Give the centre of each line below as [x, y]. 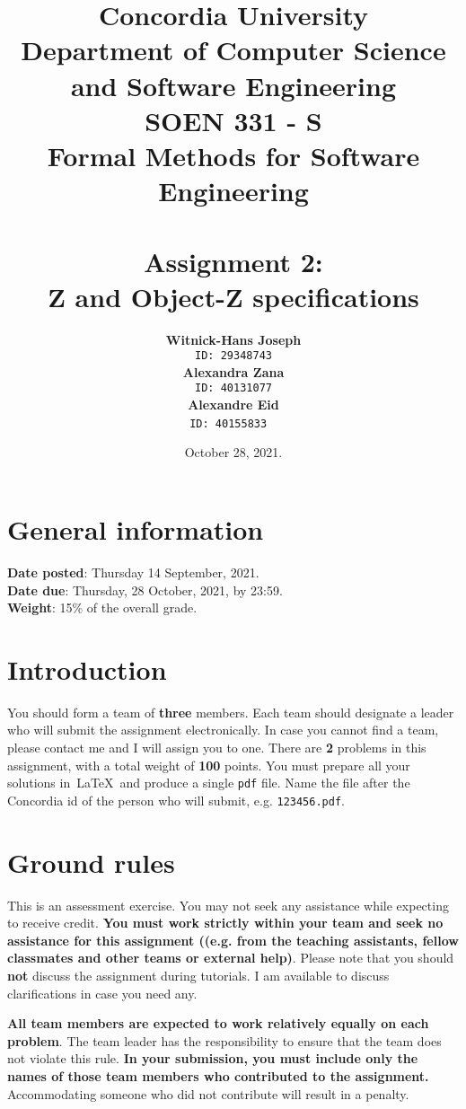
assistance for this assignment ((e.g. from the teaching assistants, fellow [233, 940]
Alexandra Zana [233, 371]
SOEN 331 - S [233, 120]
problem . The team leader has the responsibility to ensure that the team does [224, 1040]
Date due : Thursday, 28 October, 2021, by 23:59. [145, 590]
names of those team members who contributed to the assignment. [218, 1075]
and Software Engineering [233, 85]
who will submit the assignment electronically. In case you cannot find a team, [223, 730]
